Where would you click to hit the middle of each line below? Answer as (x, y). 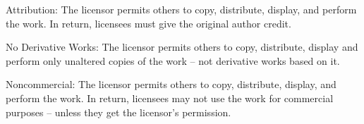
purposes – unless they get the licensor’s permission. (119, 112)
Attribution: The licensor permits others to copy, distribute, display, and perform (181, 9)
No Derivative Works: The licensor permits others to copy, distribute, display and (182, 47)
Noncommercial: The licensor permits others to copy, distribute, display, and (171, 84)
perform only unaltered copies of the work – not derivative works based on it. (173, 60)
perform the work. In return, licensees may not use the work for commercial (170, 98)
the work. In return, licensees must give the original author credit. (148, 23)
